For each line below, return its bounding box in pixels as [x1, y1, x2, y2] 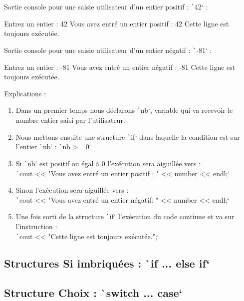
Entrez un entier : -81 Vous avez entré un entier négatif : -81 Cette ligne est [4, 61, 236, 72]
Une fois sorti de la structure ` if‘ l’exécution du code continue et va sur [15, 211, 235, 222]
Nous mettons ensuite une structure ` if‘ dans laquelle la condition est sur [15, 131, 240, 142]
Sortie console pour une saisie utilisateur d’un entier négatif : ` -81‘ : [4, 44, 212, 55]
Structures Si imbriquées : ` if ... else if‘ [4, 255, 210, 271]
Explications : [4, 88, 46, 98]
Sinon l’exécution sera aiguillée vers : [15, 185, 129, 195]
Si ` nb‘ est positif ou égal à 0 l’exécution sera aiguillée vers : [15, 158, 201, 168]
